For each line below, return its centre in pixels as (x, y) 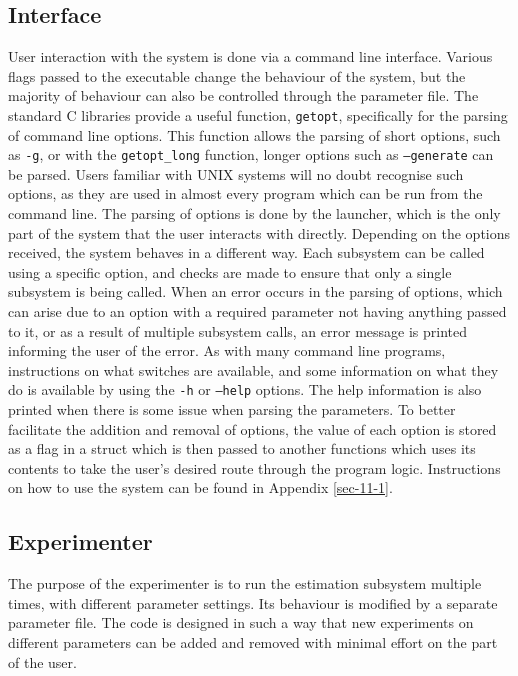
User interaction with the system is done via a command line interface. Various (250, 56)
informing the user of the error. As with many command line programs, (227, 350)
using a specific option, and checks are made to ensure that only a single (230, 271)
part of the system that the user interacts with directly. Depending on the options (259, 232)
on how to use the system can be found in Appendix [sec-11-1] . (200, 487)
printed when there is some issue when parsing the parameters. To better (232, 409)
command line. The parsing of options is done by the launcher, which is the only (254, 213)
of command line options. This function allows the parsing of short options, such (254, 134)
